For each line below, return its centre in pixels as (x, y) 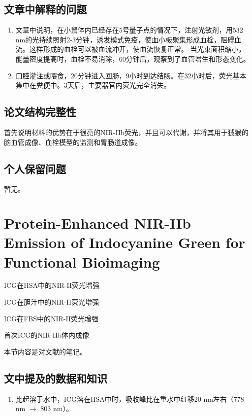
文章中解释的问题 (45, 9)
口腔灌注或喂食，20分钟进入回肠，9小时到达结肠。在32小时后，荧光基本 (131, 75)
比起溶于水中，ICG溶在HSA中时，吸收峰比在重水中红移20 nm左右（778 (130, 399)
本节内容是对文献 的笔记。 (45, 351)
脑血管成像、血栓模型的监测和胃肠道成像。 (73, 142)
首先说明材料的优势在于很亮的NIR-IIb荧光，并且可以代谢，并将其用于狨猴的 (126, 132)
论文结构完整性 (40, 112)
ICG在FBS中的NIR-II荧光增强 (51, 318)
